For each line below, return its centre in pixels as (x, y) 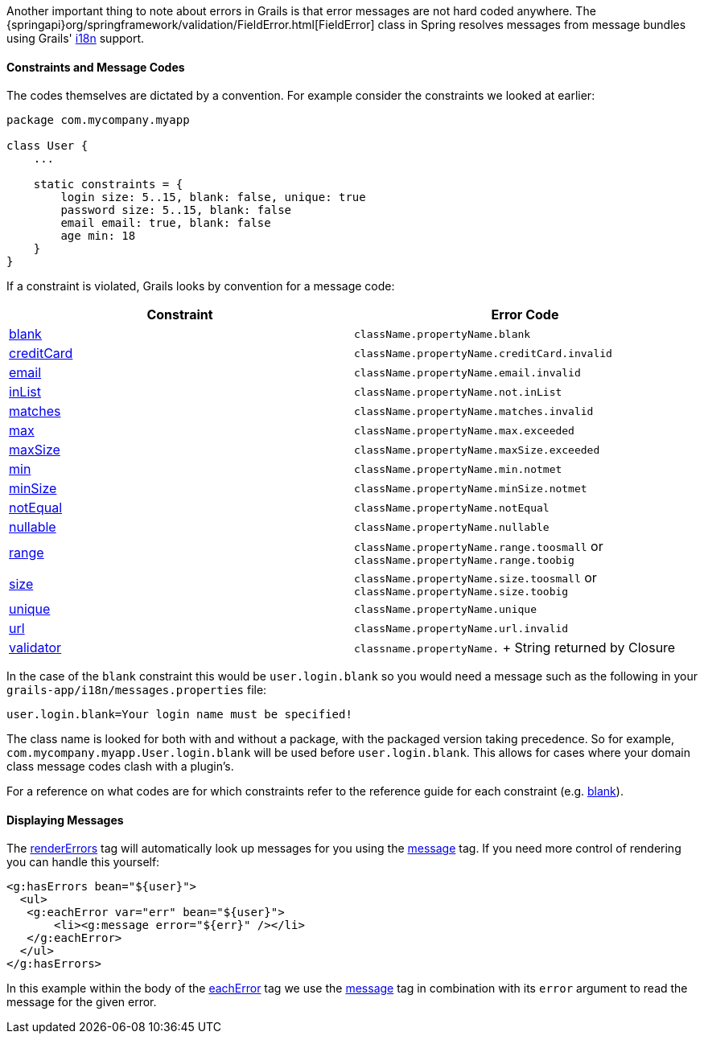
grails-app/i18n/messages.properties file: (137, 690)
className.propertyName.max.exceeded (464, 430)
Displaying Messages (65, 820)
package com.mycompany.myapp (98, 120)
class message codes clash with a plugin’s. (120, 767)
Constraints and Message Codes (96, 67)
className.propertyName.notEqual (452, 508)
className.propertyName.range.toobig (464, 561)
